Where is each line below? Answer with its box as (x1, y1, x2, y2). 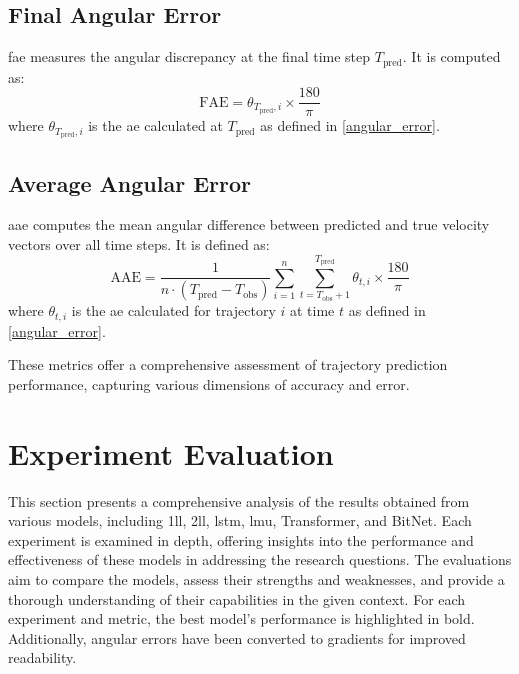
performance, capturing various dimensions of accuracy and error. (8, 373, 410, 394)
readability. (8, 647, 77, 668)
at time (289, 300, 335, 321)
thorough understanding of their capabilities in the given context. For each (8, 588, 466, 609)
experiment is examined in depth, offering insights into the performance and (8, 529, 474, 550)
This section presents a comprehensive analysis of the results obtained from (8, 490, 470, 511)
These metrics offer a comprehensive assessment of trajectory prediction (8, 354, 448, 375)
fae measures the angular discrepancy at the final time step (8, 46, 371, 67)
